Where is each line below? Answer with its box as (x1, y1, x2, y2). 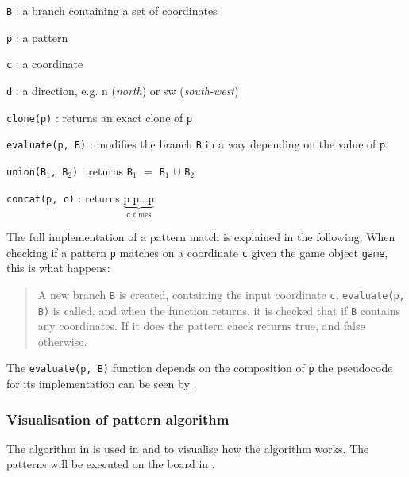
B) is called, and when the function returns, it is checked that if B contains (37, 302, 401, 318)
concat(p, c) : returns (6, 189, 120, 206)
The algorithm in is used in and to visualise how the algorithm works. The (6, 440, 369, 456)
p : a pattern (6, 29, 68, 45)
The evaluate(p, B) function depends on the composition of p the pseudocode (6, 360, 393, 376)
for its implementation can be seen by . (6, 375, 197, 392)
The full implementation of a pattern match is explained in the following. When (6, 229, 395, 245)
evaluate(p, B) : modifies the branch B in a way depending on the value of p (6, 136, 386, 152)
